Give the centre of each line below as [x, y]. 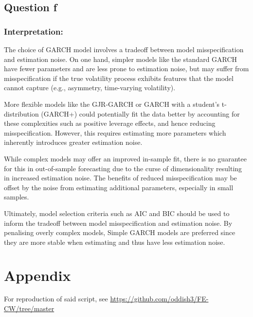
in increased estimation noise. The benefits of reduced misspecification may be [120, 178]
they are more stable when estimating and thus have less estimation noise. [115, 242]
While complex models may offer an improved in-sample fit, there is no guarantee [125, 158]
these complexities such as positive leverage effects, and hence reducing [110, 123]
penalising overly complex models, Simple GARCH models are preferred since [120, 232]
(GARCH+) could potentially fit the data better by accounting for [140, 113]
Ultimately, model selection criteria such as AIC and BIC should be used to [117, 213]
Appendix [37, 275]
